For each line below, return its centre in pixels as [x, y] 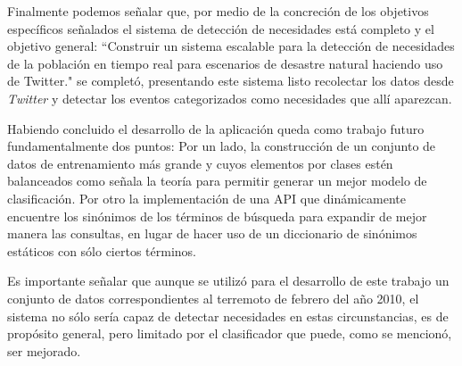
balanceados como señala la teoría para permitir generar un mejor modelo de [217, 181]
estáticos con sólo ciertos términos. [102, 250]
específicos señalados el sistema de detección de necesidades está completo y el [221, 28]
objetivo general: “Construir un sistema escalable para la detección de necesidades [231, 46]
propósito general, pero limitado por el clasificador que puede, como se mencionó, [230, 333]
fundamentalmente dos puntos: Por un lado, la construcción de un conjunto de [222, 146]
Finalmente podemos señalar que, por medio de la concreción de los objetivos [218, 11]
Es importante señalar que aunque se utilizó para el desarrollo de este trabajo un [228, 281]
